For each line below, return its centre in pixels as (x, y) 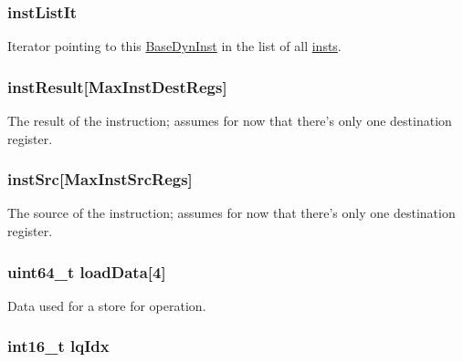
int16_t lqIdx (58, 346)
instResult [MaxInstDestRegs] (117, 86)
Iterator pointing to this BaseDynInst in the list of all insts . (174, 46)
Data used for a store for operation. (107, 305)
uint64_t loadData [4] (87, 271)
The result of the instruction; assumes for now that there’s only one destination (230, 121)
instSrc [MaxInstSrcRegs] (100, 179)
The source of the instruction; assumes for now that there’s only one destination (231, 213)
